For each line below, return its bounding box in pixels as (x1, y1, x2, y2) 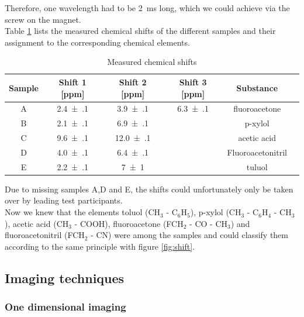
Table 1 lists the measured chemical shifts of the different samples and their (5, 25, 276, 37)
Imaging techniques (5, 268, 125, 287)
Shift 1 (58, 75, 87, 88)
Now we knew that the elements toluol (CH (5, 206, 161, 218)
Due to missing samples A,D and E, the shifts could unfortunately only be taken (5, 182, 293, 195)
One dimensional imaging (5, 299, 126, 314)
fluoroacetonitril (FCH (5, 229, 85, 241)
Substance (236, 81, 278, 94)
